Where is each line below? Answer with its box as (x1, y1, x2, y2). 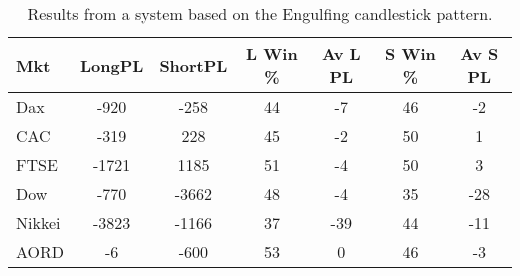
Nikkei (16, 211, 61, 234)
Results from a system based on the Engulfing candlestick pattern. (27, 2, 493, 25)
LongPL (80, 53, 144, 77)
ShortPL (159, 53, 228, 77)
